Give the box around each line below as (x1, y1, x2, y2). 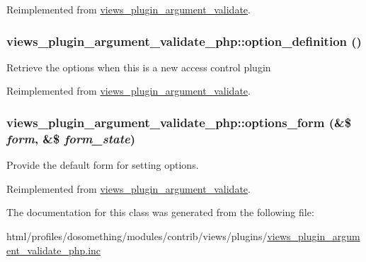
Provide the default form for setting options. (6, 157, 199, 172)
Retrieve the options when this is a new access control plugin (6, 59, 271, 74)
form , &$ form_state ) (6, 129, 135, 147)
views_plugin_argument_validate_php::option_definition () (6, 32, 362, 49)
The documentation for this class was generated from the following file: (6, 205, 314, 220)
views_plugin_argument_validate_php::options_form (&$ (6, 113, 352, 131)
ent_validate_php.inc (6, 242, 101, 257)
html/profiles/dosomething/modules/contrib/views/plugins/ (6, 228, 268, 243)
